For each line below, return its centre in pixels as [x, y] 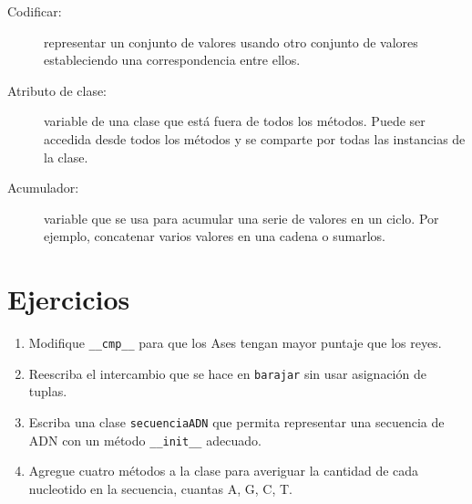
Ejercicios [69, 299]
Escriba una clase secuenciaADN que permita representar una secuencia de [236, 421]
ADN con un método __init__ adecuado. [145, 440]
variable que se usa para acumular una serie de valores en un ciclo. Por [241, 218]
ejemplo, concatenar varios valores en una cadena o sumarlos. [215, 236]
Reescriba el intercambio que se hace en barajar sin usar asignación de [227, 373]
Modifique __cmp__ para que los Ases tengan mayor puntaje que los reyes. [235, 343]
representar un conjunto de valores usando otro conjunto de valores [231, 42]
